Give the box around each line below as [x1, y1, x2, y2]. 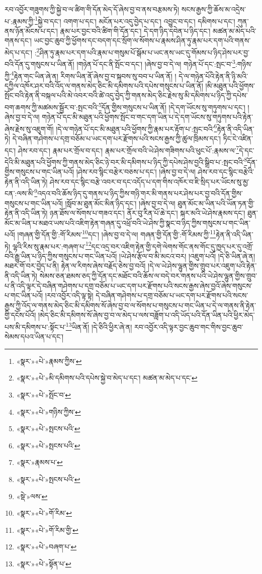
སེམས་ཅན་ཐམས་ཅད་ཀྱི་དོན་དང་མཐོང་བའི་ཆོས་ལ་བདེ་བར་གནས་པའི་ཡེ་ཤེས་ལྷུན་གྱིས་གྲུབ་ [39, 270, 257, 281]
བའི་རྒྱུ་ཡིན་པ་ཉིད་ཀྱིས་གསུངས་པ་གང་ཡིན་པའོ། [5, 250, 117, 261]
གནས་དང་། [5, 35, 32, 46]
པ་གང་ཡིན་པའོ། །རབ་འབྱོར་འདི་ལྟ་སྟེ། [5, 290, 94, 301]
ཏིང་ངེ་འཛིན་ [223, 133, 253, 144]
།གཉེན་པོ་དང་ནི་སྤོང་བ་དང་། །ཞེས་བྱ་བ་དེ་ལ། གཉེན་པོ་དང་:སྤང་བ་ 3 [76, 57, 235, 69]
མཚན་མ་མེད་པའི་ [213, 25, 256, 36]
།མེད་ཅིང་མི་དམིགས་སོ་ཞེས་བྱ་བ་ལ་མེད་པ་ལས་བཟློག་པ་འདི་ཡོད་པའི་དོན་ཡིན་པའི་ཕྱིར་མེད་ [38, 310, 255, 320]
